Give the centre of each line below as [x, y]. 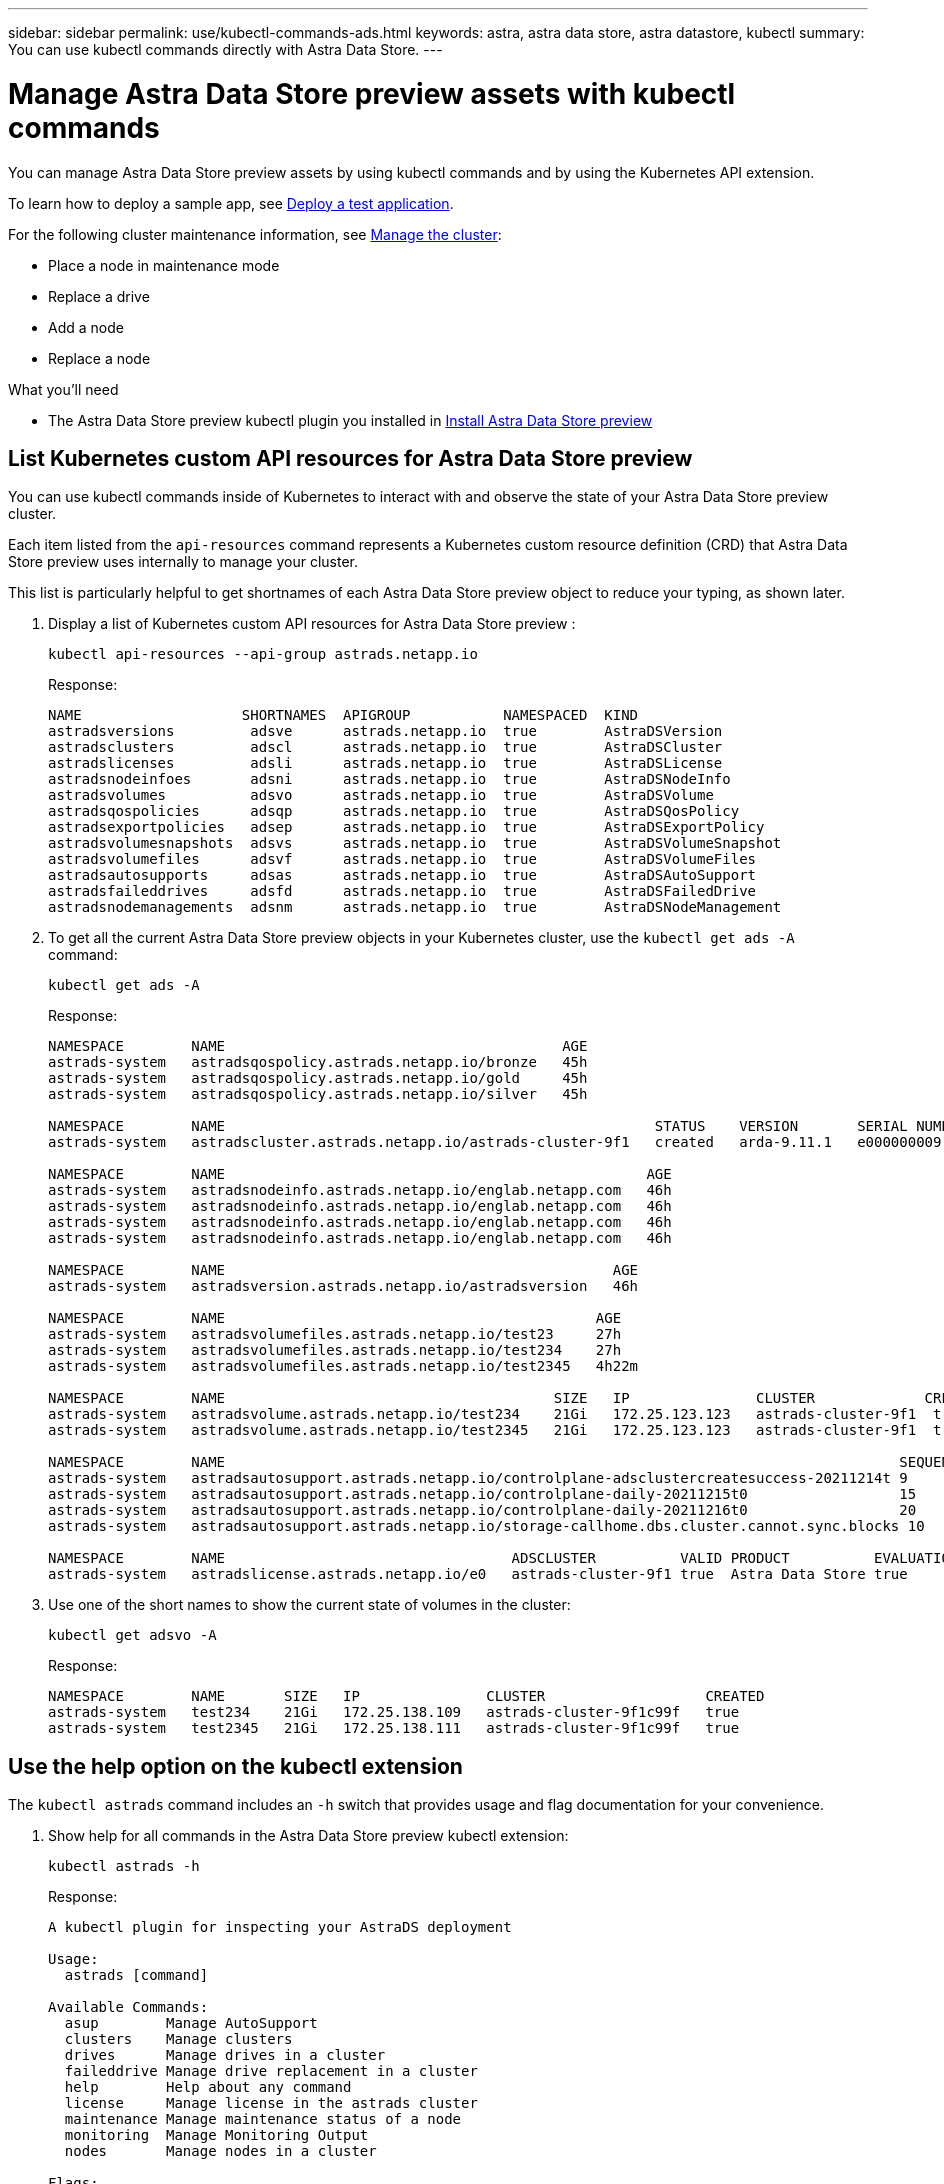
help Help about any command [208, 2087]
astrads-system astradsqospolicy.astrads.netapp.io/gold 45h [318, 1078]
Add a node [86, 327]
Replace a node [99, 358]
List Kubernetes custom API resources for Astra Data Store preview [350, 458]
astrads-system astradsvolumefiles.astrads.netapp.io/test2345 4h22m [343, 1366]
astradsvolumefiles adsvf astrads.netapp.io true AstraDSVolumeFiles [402, 859]
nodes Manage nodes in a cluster [220, 2151]
